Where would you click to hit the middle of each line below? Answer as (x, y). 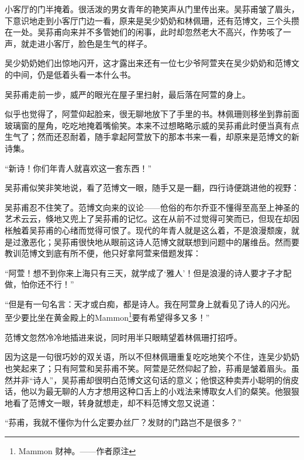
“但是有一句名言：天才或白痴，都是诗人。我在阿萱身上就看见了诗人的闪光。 (150, 303)
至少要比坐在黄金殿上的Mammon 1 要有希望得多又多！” (107, 317)
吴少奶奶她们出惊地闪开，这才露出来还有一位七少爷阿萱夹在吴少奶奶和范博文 (152, 63)
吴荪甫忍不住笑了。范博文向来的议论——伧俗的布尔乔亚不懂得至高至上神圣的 (152, 207)
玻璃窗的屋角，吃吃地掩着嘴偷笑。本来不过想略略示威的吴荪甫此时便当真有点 (152, 125)
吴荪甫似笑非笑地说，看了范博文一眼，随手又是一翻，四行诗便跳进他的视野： (152, 188)
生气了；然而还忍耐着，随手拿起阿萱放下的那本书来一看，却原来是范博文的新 (152, 137)
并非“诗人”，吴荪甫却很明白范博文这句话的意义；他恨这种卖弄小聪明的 (148, 380)
